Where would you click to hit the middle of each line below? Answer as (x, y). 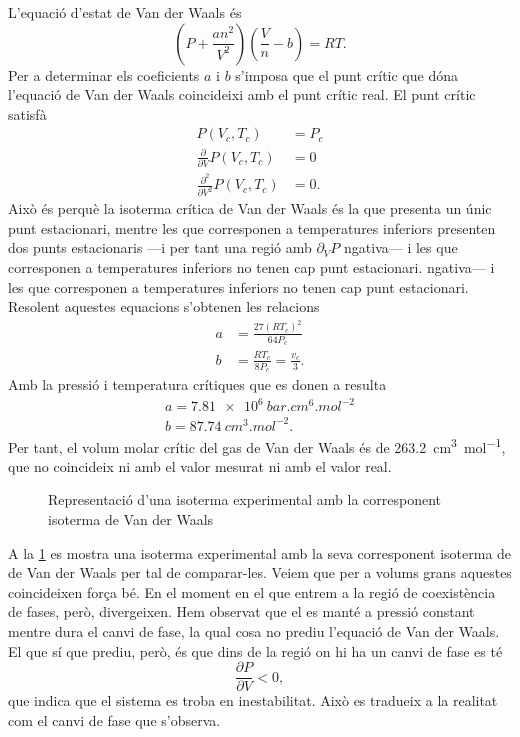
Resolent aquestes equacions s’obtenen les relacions (164, 306)
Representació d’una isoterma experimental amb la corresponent (244, 499)
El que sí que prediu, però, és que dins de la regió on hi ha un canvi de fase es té (255, 650)
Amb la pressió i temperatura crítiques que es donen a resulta (197, 383)
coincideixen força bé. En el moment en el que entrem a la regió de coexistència (252, 591)
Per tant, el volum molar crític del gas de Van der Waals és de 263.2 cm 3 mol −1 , (257, 445)
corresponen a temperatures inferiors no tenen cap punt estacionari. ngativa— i (251, 267)
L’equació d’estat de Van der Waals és (125, 12)
